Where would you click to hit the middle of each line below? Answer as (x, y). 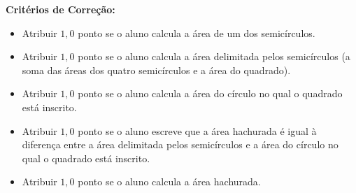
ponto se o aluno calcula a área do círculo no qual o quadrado (210, 93)
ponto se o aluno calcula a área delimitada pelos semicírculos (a (214, 56)
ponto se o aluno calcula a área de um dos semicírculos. (197, 33)
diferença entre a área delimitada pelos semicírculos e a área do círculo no (180, 144)
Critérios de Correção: (60, 9)
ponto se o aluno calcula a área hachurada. (169, 181)
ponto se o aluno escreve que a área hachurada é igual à (197, 130)
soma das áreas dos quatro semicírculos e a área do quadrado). (156, 70)
